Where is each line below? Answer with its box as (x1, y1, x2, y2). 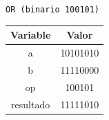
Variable (10, 28, 51, 42)
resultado (11, 97, 50, 111)
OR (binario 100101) (6, 5, 100, 14)
